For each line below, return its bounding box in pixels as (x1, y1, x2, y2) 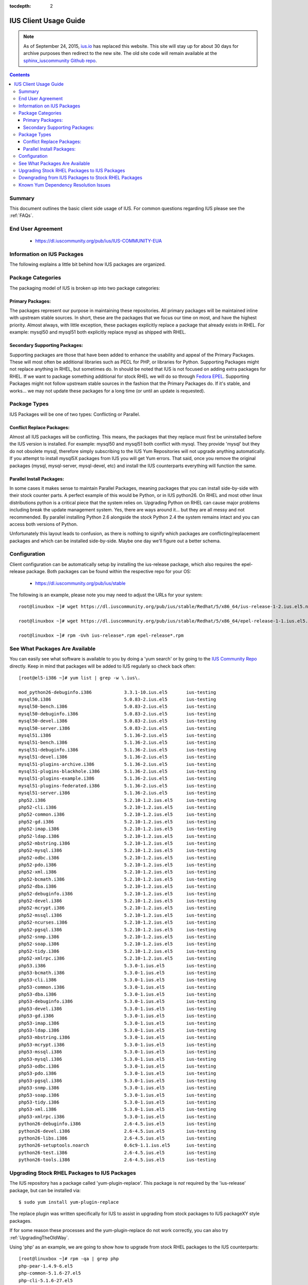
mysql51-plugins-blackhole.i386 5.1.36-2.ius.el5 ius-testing (18, 768, 217, 774)
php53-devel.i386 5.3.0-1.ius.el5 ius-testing (18, 1005, 217, 1012)
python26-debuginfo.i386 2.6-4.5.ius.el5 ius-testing (18, 1121, 217, 1127)
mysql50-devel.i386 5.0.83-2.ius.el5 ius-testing (18, 718, 217, 724)
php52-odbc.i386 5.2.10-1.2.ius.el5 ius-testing (18, 855, 217, 860)
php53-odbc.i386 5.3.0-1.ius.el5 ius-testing (18, 1063, 217, 1069)
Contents (9, 71, 30, 78)
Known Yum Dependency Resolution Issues (18, 181, 111, 188)
